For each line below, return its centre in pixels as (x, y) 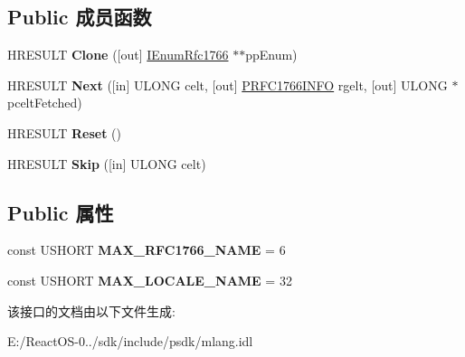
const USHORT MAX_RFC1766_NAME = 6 (147, 250)
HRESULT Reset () (64, 132)
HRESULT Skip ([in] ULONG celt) (107, 163)
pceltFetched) (45, 103)
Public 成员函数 (80, 17)
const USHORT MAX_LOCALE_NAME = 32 (150, 280)
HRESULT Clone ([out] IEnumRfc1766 (118, 55)
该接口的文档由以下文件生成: (91, 310)
